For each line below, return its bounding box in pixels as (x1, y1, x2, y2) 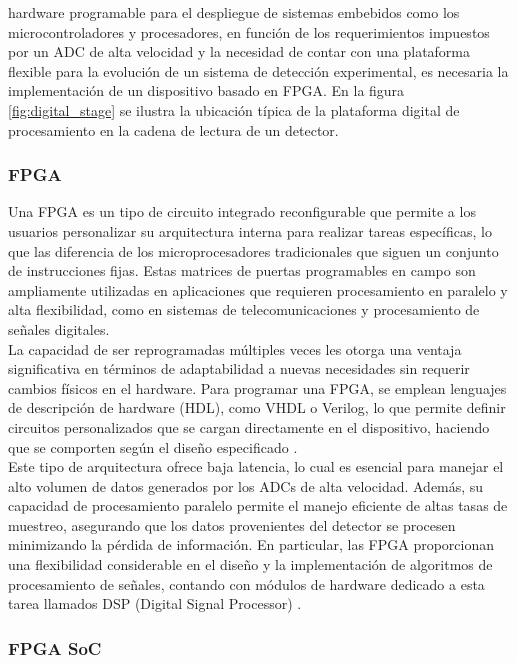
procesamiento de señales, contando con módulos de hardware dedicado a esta (8, 573, 485, 594)
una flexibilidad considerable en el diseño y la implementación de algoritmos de (8, 554, 493, 575)
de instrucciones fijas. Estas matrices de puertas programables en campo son (8, 260, 476, 281)
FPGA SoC (8, 635, 102, 660)
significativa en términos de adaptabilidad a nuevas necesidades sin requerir (8, 358, 470, 379)
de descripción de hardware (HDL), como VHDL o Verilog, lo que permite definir (8, 397, 506, 418)
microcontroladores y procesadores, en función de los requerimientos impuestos (8, 21, 490, 42)
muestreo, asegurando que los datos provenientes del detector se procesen (8, 514, 456, 535)
